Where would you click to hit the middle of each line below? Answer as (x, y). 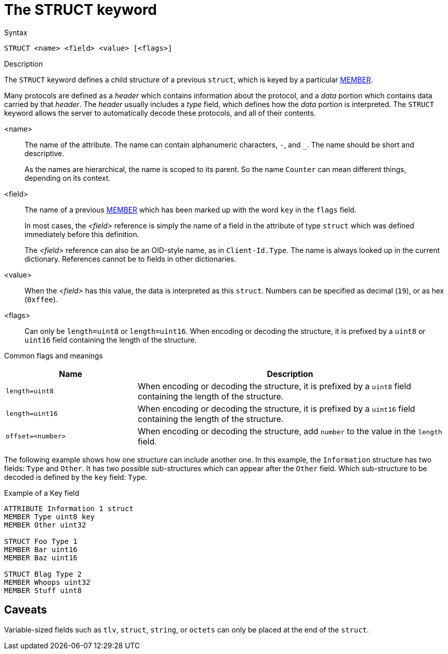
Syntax (16, 32)
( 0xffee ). (41, 299)
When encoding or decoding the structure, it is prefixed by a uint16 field (276, 408)
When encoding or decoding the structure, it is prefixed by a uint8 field (274, 386)
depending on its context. (68, 178)
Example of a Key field (42, 493)
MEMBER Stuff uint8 (43, 590)
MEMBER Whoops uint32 (47, 582)
